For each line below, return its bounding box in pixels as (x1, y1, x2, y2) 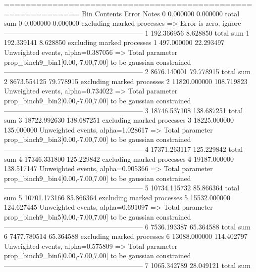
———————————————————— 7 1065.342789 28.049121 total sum (4, 260, 251, 271)
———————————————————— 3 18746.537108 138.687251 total (4, 105, 243, 115)
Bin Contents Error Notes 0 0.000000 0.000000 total (82, 8, 240, 18)
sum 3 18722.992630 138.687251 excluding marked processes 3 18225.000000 (4, 115, 234, 125)
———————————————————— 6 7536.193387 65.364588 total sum (4, 221, 251, 231)
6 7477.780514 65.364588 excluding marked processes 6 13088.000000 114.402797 (4, 231, 248, 241)
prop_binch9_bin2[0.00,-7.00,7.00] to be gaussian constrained (4, 95, 191, 105)
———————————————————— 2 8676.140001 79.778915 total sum (4, 66, 251, 77)
